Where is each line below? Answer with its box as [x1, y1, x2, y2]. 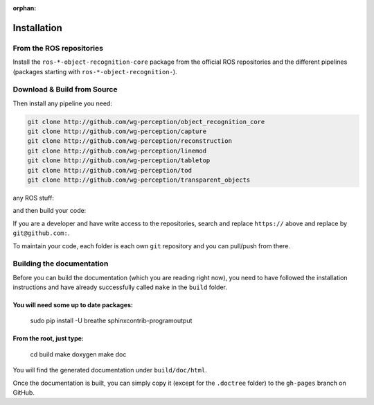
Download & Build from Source [12, 85, 118, 94]
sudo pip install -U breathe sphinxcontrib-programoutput [30, 316, 193, 325]
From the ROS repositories [12, 43, 104, 53]
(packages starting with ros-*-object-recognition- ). [12, 67, 177, 76]
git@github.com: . [12, 229, 70, 237]
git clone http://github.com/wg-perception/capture [27, 128, 207, 135]
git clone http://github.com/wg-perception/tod [27, 166, 192, 174]
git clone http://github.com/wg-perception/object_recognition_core [27, 118, 265, 126]
